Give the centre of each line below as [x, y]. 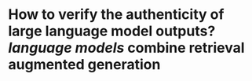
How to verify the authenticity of [116, 15]
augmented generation [84, 65]
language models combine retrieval [126, 48]
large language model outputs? [112, 31]
